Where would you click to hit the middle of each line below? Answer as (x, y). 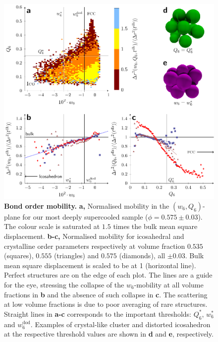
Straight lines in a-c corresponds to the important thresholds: (98, 313)
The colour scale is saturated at (52, 226)
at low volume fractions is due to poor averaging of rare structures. (106, 304)
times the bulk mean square (155, 226)
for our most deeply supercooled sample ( (85, 216)
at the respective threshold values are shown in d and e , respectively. (109, 334)
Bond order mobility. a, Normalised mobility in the (87, 205)
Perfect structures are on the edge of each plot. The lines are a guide (108, 275)
